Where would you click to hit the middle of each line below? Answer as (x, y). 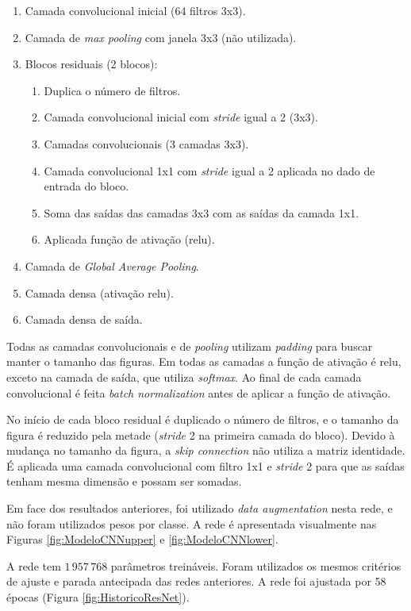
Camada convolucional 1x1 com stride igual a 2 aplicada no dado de (209, 170)
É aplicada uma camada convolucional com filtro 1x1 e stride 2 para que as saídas (205, 465)
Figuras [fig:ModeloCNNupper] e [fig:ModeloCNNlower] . (142, 539)
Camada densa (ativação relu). (99, 292)
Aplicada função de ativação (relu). (129, 239)
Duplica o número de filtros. (112, 90)
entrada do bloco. (86, 186)
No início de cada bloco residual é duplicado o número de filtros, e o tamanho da (203, 419)
